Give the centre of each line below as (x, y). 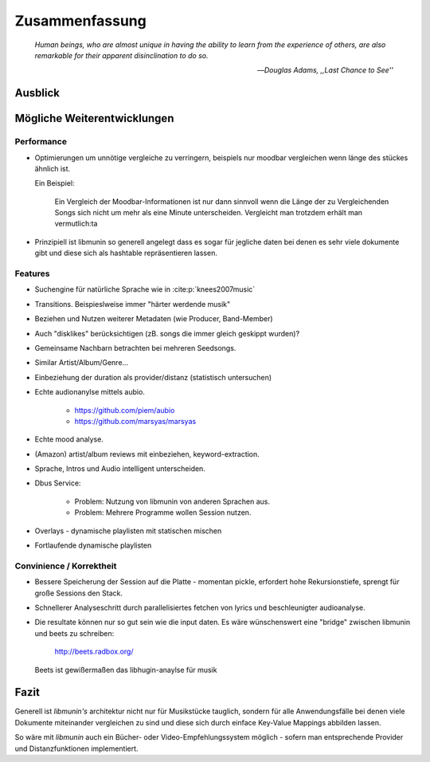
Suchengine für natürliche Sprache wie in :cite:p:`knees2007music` (145, 289)
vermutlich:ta (76, 224)
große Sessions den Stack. (79, 593)
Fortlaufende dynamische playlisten (93, 545)
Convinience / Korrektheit (66, 566)
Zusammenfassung (80, 21)
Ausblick (37, 93)
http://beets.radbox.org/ (94, 652)
